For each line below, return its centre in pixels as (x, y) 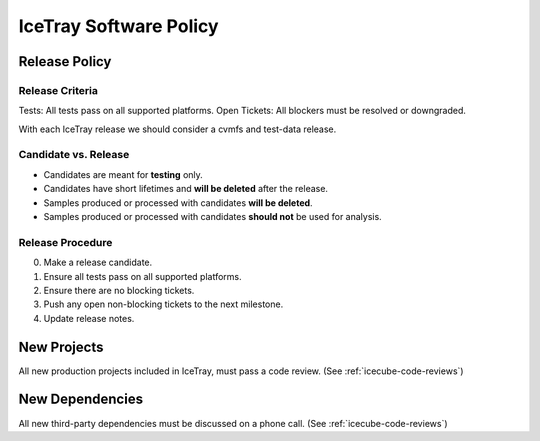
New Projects (61, 346)
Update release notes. (89, 318)
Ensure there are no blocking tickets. (119, 290)
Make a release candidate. (98, 262)
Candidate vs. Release (74, 155)
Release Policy (65, 61)
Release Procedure (65, 242)
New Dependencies (81, 399)
